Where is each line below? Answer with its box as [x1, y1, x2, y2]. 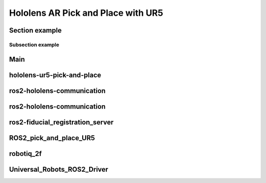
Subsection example [9, 41, 60, 48]
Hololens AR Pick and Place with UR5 [9, 7, 164, 18]
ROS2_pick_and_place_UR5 [9, 134, 96, 142]
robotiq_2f [9, 149, 42, 158]
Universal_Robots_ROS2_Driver [9, 165, 108, 174]
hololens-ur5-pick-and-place [9, 71, 101, 79]
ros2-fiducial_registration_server [9, 118, 114, 126]
